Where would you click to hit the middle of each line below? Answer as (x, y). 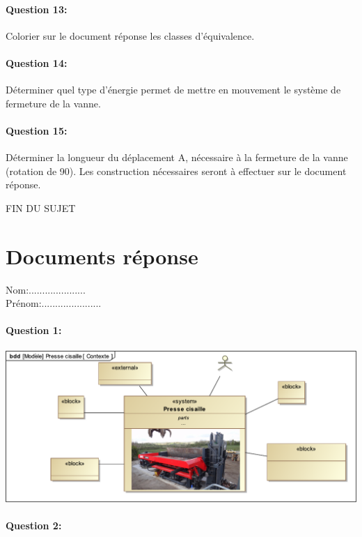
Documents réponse (102, 256)
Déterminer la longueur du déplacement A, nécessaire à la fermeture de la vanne (177, 157)
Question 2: (34, 525)
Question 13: (37, 9)
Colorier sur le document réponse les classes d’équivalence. (130, 35)
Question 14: (37, 62)
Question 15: (37, 130)
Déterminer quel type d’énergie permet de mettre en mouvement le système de (173, 90)
